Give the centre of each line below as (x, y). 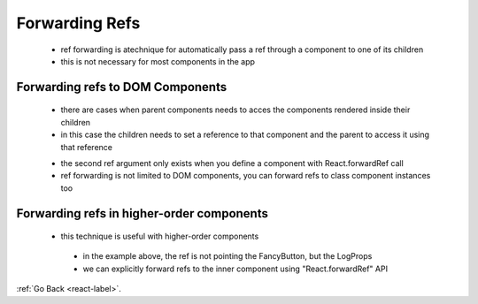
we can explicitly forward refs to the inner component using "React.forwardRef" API (235, 269)
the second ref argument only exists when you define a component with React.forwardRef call (232, 163)
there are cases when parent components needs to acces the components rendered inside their (235, 110)
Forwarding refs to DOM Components (122, 87)
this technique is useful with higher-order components (160, 236)
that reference (87, 147)
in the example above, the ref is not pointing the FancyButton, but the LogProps (227, 256)
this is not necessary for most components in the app (158, 61)
